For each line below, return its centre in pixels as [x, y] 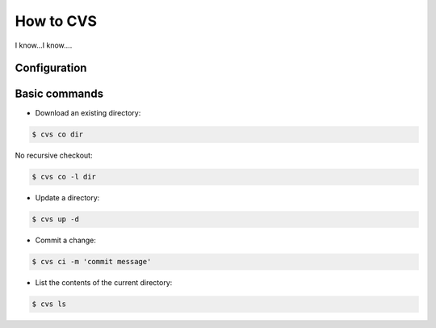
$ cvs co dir [58, 135]
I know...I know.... [44, 45]
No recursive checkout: [54, 156]
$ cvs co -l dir [64, 177]
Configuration [51, 68]
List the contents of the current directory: [104, 283]
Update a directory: [67, 198]
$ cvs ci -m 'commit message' [92, 262]
